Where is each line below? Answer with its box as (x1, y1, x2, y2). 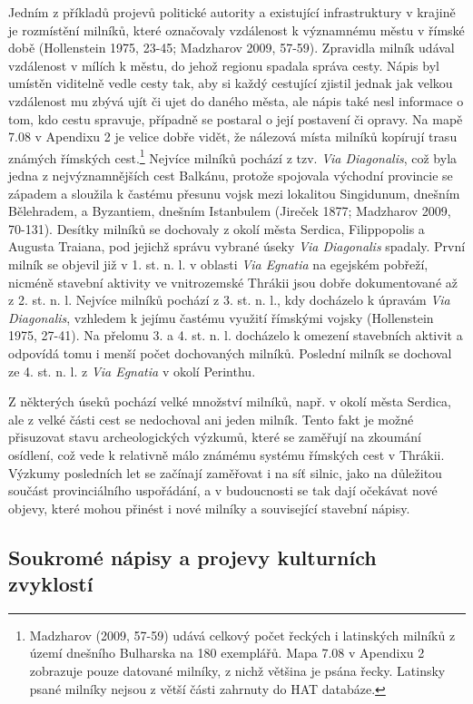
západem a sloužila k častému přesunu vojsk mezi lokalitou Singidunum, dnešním (8, 183, 460, 202)
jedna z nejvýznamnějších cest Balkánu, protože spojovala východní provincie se (8, 166, 453, 184)
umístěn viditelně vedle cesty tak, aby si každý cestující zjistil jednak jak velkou (8, 73, 453, 93)
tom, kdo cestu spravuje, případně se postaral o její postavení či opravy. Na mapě (8, 109, 463, 128)
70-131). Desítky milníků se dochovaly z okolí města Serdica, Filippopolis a (8, 219, 425, 238)
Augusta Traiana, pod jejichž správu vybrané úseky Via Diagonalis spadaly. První (8, 237, 466, 256)
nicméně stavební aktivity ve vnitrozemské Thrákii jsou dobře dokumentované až (8, 272, 458, 291)
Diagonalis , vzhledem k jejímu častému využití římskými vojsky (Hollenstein (8, 308, 434, 327)
